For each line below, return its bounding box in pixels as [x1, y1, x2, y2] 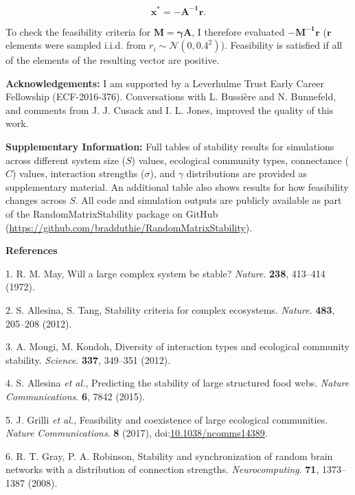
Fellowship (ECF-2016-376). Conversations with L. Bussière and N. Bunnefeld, [5, 89, 336, 104]
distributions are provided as [186, 166, 307, 181]
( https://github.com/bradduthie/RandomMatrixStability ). [5, 220, 253, 234]
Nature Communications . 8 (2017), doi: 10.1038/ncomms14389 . [5, 426, 268, 440]
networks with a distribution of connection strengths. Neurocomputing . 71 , [5, 462, 319, 476]
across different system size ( [5, 152, 126, 167]
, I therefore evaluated [192, 24, 285, 38]
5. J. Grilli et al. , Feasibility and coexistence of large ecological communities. [5, 412, 328, 426]
